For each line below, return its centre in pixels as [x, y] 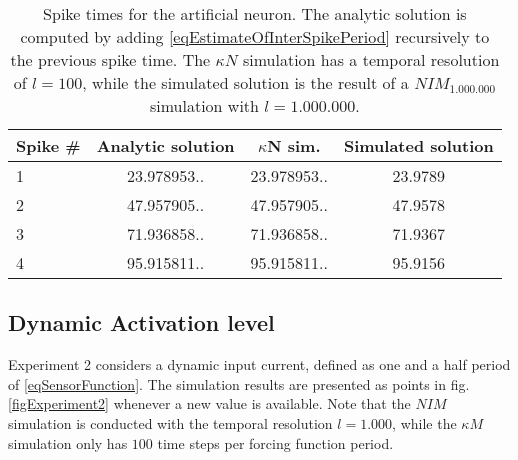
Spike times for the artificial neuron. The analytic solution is [255, 13]
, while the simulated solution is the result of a [245, 82]
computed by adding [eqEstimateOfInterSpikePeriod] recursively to [255, 36]
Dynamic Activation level [141, 322]
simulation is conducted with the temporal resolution [170, 422]
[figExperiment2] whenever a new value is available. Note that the [209, 403]
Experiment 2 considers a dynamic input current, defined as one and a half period [259, 364]
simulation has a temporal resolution [371, 59]
